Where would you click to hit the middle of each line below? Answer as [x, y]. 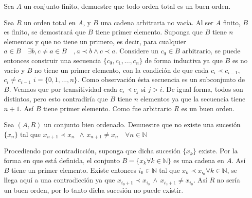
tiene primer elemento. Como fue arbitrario [107, 108]
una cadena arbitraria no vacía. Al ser [157, 22]
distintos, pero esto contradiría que [56, 99]
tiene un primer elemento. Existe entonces [74, 170]
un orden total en [50, 22]
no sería [228, 180]
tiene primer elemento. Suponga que [149, 32]
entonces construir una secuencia [53, 60]
